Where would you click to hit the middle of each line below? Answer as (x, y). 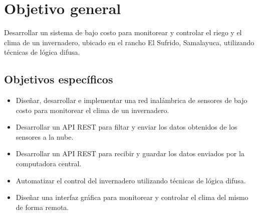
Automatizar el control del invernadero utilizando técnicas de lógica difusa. (131, 180)
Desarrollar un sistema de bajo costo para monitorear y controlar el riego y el (123, 32)
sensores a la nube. (45, 136)
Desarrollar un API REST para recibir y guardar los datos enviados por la (130, 153)
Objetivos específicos (59, 79)
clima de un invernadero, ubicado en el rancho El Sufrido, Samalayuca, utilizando (129, 42)
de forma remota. (42, 207)
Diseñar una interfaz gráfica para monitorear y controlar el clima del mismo (132, 197)
